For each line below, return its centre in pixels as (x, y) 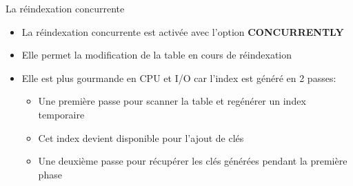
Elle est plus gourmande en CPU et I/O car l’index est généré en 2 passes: (179, 77)
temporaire (61, 114)
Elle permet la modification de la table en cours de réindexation (157, 55)
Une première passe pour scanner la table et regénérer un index (172, 101)
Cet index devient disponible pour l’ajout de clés (141, 137)
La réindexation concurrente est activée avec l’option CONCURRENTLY (183, 31)
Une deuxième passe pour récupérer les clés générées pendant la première (193, 161)
